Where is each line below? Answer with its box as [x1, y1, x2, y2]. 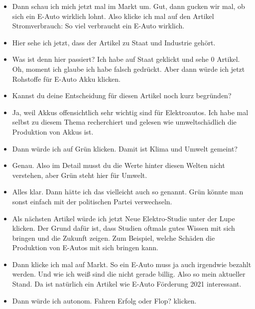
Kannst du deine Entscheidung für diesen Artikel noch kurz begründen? [12, 90, 232, 101]
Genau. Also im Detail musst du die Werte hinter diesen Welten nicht [12, 160, 225, 170]
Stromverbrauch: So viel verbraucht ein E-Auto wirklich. [12, 20, 185, 31]
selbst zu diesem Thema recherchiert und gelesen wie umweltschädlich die [12, 117, 237, 127]
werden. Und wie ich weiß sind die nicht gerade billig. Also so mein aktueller [12, 269, 246, 279]
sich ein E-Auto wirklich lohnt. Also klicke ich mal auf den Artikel [12, 10, 214, 21]
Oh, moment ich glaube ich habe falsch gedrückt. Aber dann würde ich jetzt [12, 63, 245, 74]
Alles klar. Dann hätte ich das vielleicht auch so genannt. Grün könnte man [12, 186, 244, 197]
